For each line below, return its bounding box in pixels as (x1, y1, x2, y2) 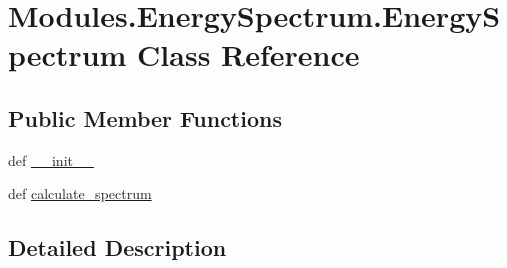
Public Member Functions (8, 102, 282, 133)
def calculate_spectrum (8, 183, 152, 204)
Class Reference (137, 34, 360, 75)
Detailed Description (8, 232, 227, 263)
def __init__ (8, 149, 94, 170)
